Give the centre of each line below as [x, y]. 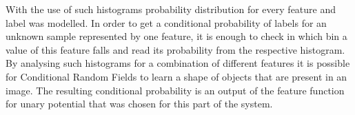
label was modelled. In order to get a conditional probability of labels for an [166, 22]
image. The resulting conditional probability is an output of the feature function [175, 90]
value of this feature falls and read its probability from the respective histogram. [175, 49]
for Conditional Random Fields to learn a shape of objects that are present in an [176, 76]
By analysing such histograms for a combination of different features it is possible [178, 63]
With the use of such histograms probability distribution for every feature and [171, 9]
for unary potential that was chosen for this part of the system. [139, 104]
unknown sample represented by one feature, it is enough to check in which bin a [176, 36]
